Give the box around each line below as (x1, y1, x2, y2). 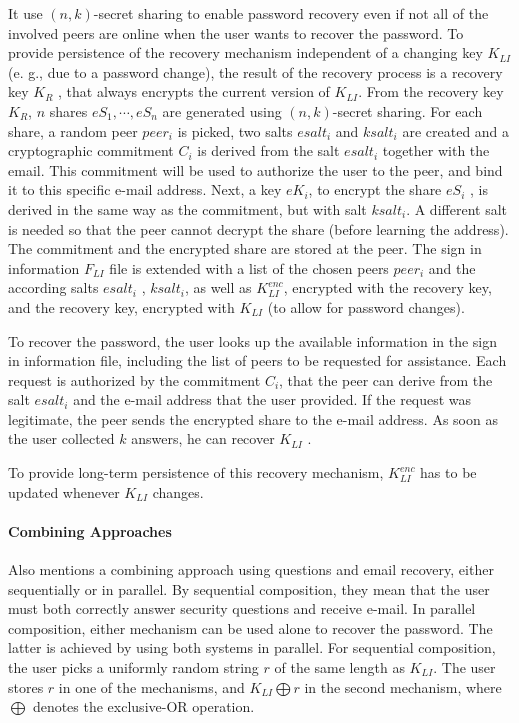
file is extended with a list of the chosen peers (109, 257, 389, 278)
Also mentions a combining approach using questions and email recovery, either (8, 559, 494, 580)
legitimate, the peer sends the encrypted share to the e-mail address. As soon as (8, 408, 498, 429)
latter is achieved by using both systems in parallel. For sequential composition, (8, 637, 496, 658)
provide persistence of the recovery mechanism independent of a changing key (8, 42, 483, 63)
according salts (8, 277, 99, 298)
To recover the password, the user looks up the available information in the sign (8, 330, 498, 351)
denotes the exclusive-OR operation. (32, 696, 255, 717)
